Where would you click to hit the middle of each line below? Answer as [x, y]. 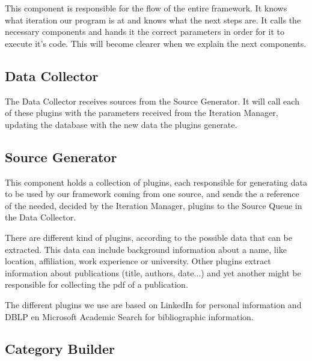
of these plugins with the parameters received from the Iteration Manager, [142, 113]
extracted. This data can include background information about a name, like [146, 249]
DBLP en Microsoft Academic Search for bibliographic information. [129, 316]
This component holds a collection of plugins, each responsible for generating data [156, 182]
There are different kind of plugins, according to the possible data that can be [148, 237]
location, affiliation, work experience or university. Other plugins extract [138, 261]
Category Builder [60, 349]
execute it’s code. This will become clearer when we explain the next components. [156, 43]
